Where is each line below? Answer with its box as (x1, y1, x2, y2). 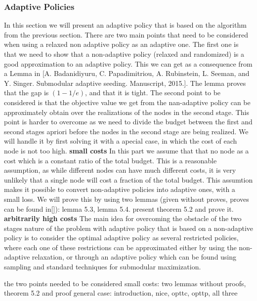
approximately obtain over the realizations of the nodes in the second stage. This (4, 107, 249, 117)
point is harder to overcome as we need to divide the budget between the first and (4, 116, 253, 127)
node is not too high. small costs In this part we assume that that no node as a (4, 145, 249, 155)
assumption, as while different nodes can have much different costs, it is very (4, 165, 236, 175)
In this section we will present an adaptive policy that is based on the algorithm (4, 20, 247, 30)
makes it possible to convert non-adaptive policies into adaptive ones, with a (4, 184, 235, 194)
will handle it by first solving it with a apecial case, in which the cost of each (4, 136, 237, 146)
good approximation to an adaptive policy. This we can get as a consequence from (4, 58, 253, 69)
